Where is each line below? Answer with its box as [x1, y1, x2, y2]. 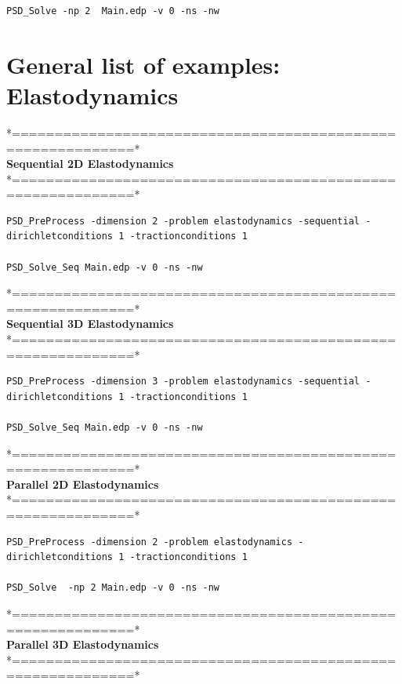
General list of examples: [6, 48, 281, 80]
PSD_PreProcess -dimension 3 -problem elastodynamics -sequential [6, 376, 360, 387]
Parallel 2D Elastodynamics [6, 475, 159, 492]
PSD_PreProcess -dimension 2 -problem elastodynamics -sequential [6, 215, 360, 227]
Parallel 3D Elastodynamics [6, 636, 159, 653]
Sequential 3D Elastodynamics [6, 315, 174, 332]
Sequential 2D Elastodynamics [6, 155, 174, 172]
